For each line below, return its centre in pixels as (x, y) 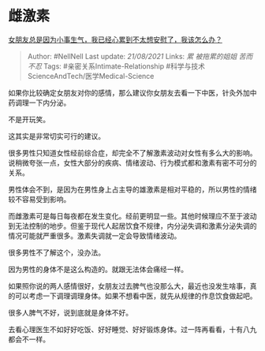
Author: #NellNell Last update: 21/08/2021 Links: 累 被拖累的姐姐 (132, 56)
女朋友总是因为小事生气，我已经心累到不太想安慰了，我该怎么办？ (115, 39)
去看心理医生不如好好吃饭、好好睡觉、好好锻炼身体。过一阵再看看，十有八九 (132, 329)
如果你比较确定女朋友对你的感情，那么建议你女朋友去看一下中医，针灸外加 (129, 92)
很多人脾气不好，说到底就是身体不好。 (70, 312)
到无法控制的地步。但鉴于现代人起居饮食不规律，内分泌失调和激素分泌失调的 (132, 226)
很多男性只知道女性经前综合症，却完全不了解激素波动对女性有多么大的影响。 (132, 153)
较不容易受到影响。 (39, 199)
